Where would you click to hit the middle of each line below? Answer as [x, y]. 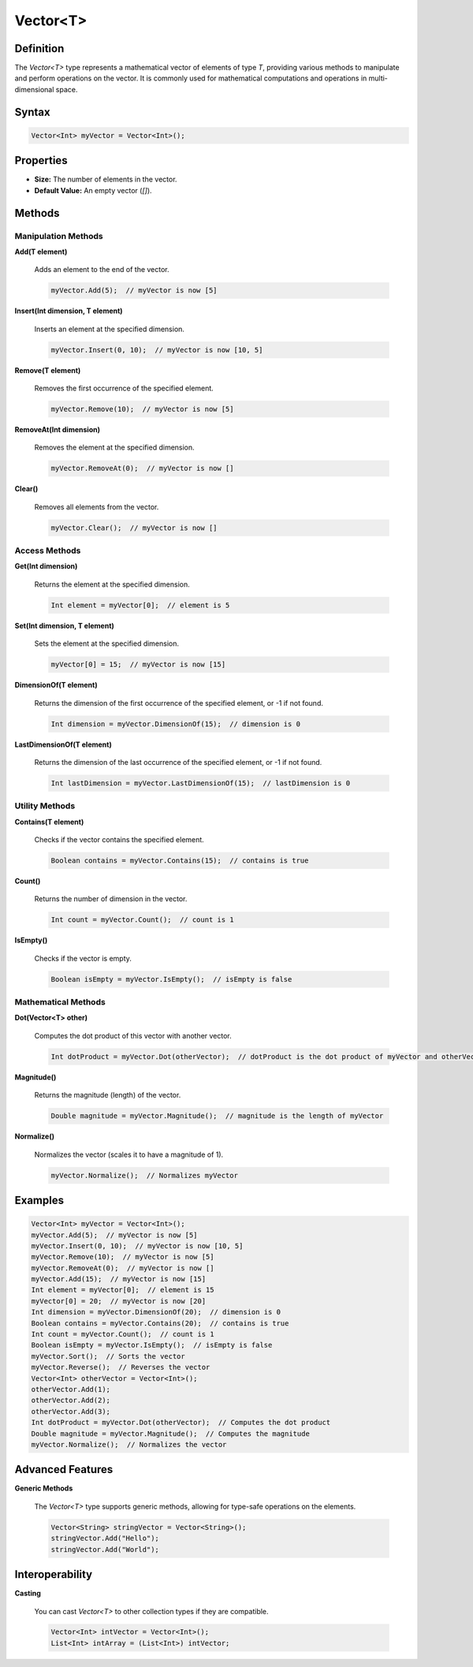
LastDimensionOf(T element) [63, 744]
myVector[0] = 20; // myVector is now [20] [119, 1301]
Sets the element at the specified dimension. [107, 643]
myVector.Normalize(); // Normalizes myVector [144, 1175]
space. [67, 89]
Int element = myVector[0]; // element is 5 [140, 605]
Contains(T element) [49, 822]
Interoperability [54, 1574]
